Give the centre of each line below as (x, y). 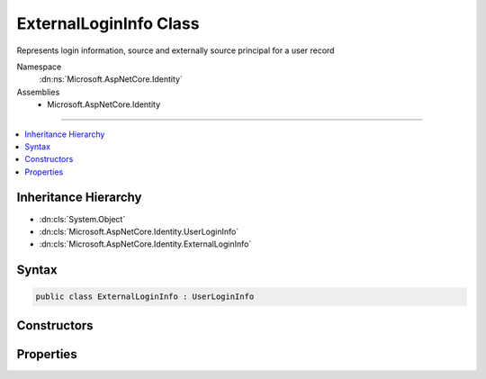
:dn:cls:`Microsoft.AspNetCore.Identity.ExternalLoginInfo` (145, 244)
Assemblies (38, 92)
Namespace (39, 67)
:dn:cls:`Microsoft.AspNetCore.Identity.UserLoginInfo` (139, 231)
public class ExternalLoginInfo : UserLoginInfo (145, 297)
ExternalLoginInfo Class (108, 23)
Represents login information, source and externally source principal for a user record (175, 50)
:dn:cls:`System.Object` (82, 219)
